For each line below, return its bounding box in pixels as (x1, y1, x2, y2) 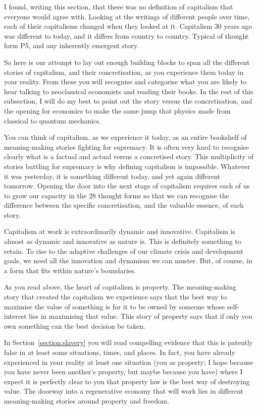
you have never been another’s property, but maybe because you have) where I (4, 366, 243, 377)
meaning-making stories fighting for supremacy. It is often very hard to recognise (4, 141, 249, 152)
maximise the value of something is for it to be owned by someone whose (4, 301, 225, 311)
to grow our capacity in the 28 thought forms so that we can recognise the (4, 190, 229, 200)
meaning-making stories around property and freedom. (4, 395, 169, 406)
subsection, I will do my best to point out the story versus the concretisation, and (4, 96, 253, 106)
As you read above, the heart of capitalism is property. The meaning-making (4, 282, 236, 292)
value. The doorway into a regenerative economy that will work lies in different (4, 386, 244, 396)
